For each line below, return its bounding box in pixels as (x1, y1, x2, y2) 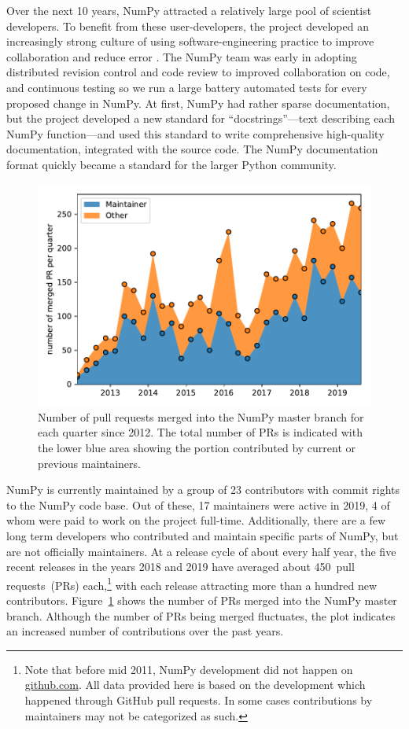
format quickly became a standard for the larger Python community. (6, 156, 337, 172)
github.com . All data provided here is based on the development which (24, 676, 366, 693)
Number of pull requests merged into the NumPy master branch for (38, 408, 364, 425)
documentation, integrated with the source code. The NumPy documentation (6, 141, 378, 157)
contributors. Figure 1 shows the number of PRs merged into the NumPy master (6, 591, 397, 608)
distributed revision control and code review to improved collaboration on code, (6, 64, 390, 80)
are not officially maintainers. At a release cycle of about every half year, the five (6, 543, 396, 559)
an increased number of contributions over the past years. (6, 623, 284, 639)
